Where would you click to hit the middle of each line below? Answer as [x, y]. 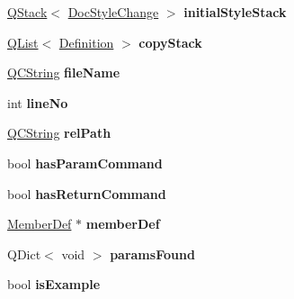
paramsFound [152, 254]
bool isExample [54, 284]
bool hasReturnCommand [87, 193]
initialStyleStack [235, 12]
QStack [27, 12]
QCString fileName [64, 72]
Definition [86, 42]
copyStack [170, 42]
